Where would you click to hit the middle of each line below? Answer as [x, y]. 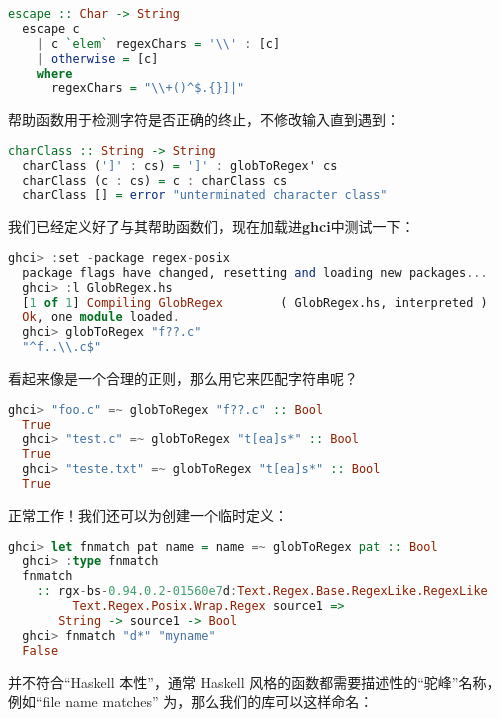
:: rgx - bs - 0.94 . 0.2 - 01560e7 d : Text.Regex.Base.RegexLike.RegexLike [262, 591]
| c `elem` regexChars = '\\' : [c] [158, 43]
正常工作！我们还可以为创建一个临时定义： [148, 514]
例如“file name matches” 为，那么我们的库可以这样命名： [191, 701]
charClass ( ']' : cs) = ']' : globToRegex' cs [180, 165]
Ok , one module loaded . [101, 317]
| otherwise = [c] [97, 58]
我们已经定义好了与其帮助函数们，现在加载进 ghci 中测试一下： [211, 226]
